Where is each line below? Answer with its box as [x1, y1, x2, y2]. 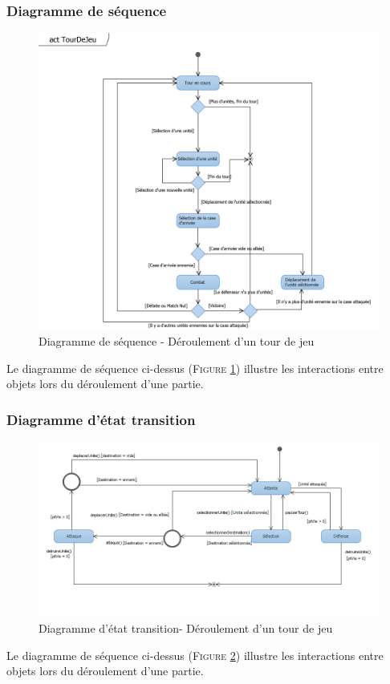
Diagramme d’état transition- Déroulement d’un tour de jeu [39, 619, 333, 636]
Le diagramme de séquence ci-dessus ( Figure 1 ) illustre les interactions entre [6, 359, 384, 376]
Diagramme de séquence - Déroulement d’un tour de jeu [39, 332, 315, 349]
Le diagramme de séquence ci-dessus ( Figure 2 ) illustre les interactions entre [6, 646, 384, 663]
